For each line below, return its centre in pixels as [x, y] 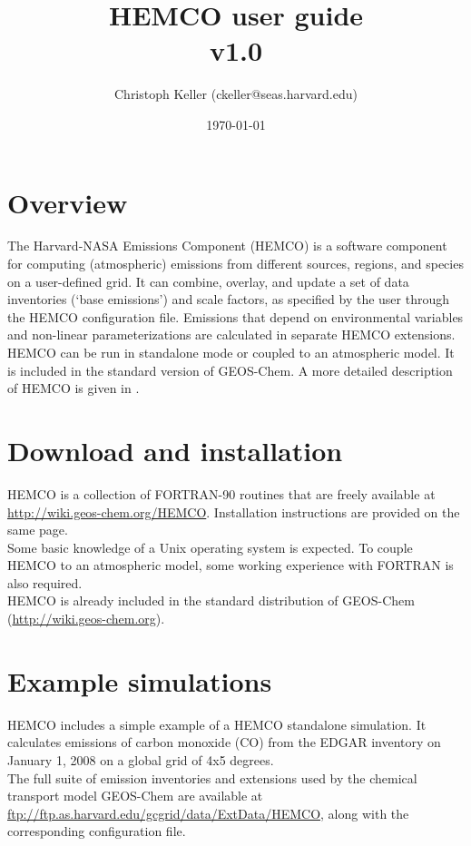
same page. [38, 530]
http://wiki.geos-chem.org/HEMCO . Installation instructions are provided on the [234, 512]
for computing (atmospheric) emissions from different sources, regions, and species [235, 264]
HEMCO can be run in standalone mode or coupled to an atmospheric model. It [231, 352]
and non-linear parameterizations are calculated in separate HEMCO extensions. [231, 334]
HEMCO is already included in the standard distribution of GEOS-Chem [211, 600]
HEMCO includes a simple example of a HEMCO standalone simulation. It [217, 724]
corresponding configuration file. [97, 831]
